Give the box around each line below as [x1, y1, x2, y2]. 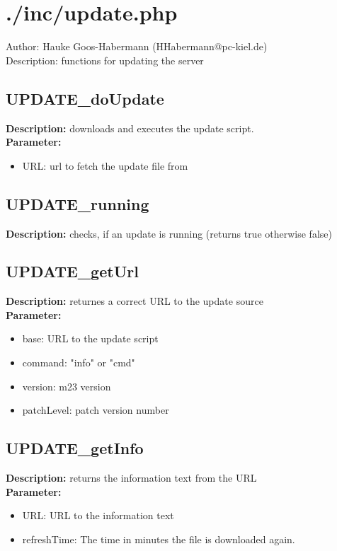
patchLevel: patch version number [22, 402, 169, 417]
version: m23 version [22, 378, 111, 393]
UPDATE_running [6, 192, 149, 214]
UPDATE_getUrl [6, 260, 139, 282]
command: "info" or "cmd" [22, 355, 135, 370]
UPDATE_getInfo [6, 437, 144, 459]
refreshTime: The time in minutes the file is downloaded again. [22, 531, 295, 546]
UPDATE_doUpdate [6, 87, 164, 109]
